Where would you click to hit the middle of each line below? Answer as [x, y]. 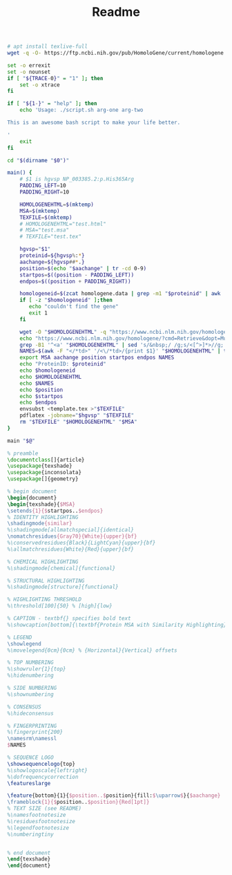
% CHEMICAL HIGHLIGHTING [43, 562]
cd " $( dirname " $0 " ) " [38, 160]
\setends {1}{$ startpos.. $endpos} [55, 511]
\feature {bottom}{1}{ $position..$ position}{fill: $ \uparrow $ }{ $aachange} [114, 796]
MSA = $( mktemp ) [40, 211]
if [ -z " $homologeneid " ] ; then [66, 300]
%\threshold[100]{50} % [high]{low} [60, 606]
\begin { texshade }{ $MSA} [41, 504]
